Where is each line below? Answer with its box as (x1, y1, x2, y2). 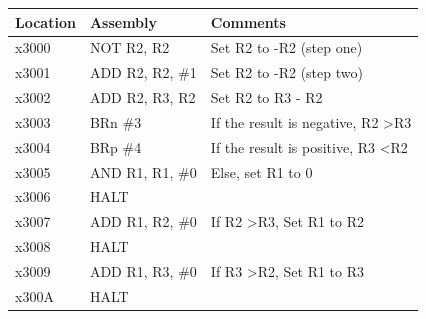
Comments (210, 11, 286, 32)
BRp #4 (89, 136, 142, 157)
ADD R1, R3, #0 (89, 260, 197, 281)
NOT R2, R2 (89, 37, 170, 58)
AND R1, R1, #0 (89, 161, 197, 182)
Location (15, 11, 76, 32)
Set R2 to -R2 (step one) (210, 37, 363, 58)
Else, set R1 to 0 (210, 161, 313, 182)
